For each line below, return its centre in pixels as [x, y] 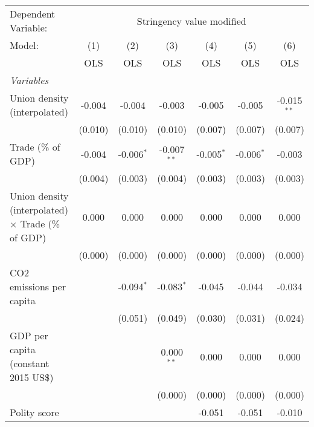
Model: [24, 45]
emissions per [38, 286]
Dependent [33, 14]
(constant [30, 363]
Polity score [34, 412]
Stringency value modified [191, 21]
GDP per [29, 335]
